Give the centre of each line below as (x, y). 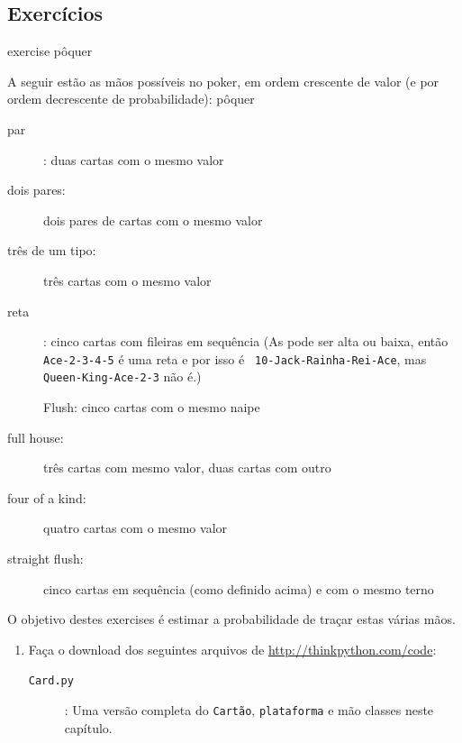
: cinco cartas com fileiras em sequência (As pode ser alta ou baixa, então (246, 341)
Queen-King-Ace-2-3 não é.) (122, 376)
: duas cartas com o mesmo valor (134, 159)
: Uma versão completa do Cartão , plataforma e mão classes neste (249, 710)
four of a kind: (47, 497)
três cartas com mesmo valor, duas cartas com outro (187, 468)
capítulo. (88, 727)
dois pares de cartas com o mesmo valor (153, 220)
